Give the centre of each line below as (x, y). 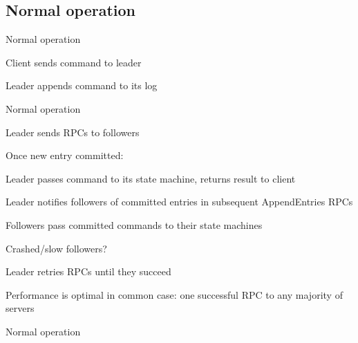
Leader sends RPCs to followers (73, 132)
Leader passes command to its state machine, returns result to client (151, 178)
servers (20, 308)
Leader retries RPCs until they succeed (88, 271)
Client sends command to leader (74, 62)
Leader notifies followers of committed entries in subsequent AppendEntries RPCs (179, 202)
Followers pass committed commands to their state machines (134, 224)
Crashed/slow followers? (56, 248)
